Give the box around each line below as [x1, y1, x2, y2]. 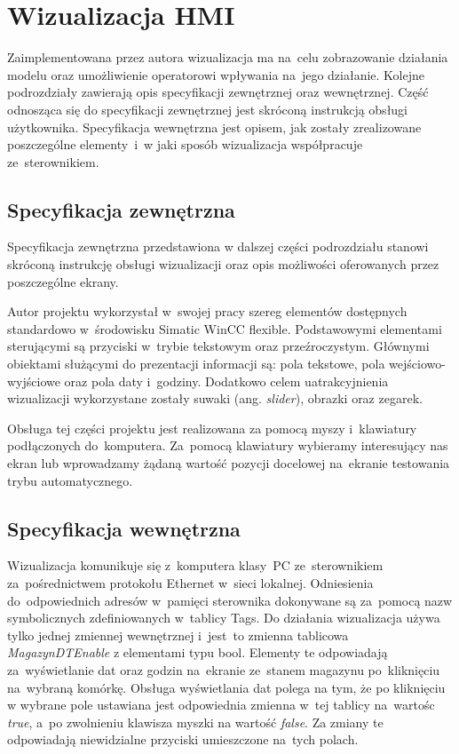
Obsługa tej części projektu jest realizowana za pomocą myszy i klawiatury [7, 418, 417, 437]
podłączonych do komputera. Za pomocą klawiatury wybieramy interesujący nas [7, 436, 448, 455]
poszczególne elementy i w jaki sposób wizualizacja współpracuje [7, 135, 363, 154]
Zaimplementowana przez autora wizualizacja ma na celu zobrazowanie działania [7, 48, 448, 67]
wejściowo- [389, 354, 446, 373]
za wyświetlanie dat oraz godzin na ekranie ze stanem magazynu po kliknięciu [7, 660, 440, 679]
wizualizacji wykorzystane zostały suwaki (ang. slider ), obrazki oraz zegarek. [7, 389, 423, 408]
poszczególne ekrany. [7, 272, 119, 290]
